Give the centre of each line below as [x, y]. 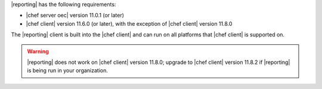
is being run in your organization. [68, 70]
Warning [38, 51]
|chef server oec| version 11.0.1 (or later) [75, 16]
